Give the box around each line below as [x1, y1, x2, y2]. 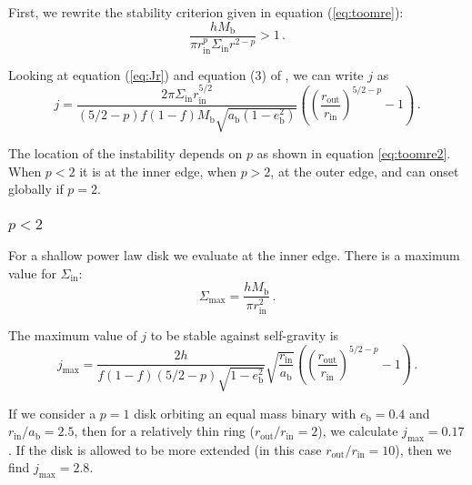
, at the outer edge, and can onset [270, 161, 459, 180]
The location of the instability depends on [8, 143, 243, 162]
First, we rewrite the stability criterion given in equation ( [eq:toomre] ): [8, 3, 404, 21]
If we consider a [8, 403, 96, 422]
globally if [8, 179, 64, 198]
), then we [395, 440, 452, 459]
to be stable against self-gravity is [150, 326, 339, 345]
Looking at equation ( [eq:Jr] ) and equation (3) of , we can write [8, 65, 364, 84]
